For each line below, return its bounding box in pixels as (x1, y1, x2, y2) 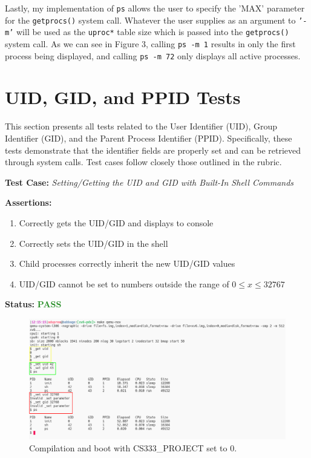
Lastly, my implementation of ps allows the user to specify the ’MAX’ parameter (5, 2, 305, 14)
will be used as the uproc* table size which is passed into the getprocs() (16, 25, 289, 38)
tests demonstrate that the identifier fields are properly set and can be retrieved (5, 143, 301, 156)
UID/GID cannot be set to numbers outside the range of (19, 277, 229, 290)
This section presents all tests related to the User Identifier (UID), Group (5, 120, 278, 132)
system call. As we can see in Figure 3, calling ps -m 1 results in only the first (5, 37, 296, 50)
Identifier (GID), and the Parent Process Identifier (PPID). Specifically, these (5, 132, 292, 144)
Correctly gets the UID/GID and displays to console (19, 216, 214, 229)
